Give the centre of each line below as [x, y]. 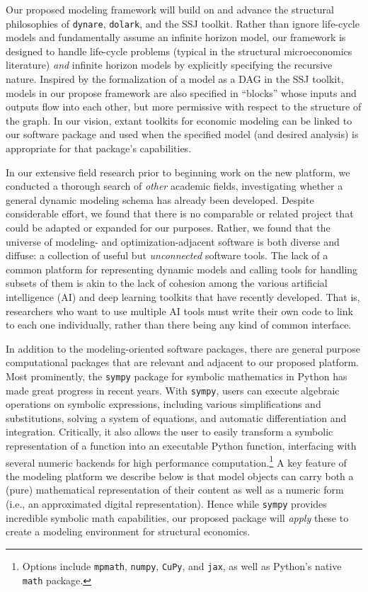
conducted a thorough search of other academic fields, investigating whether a [174, 186]
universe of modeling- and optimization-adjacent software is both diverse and [173, 241]
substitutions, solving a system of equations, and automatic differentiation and [176, 417]
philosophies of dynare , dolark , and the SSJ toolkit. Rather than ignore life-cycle [183, 23]
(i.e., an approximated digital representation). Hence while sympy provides [166, 504]
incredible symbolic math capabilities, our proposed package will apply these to [177, 517]
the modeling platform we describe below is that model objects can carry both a [180, 476]
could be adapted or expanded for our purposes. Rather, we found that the [168, 227]
